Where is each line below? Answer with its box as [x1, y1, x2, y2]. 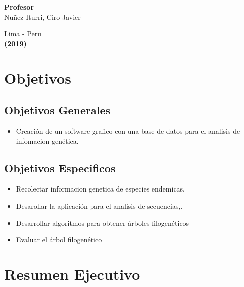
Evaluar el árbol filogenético [16, 234, 102, 245]
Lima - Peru [4, 28, 41, 39]
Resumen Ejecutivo [4, 263, 140, 284]
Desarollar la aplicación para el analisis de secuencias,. [16, 200, 183, 211]
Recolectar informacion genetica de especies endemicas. [16, 183, 185, 194]
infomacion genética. [16, 135, 79, 146]
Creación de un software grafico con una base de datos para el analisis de [16, 125, 240, 136]
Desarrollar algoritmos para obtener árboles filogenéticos [16, 217, 189, 228]
